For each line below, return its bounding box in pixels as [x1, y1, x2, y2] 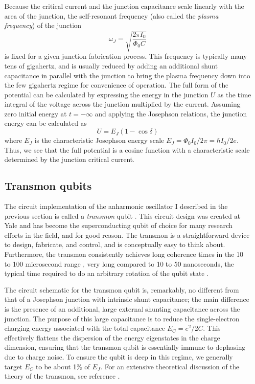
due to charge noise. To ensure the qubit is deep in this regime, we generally [4, 351, 233, 361]
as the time [217, 89, 251, 99]
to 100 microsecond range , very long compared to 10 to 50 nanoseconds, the [4, 258, 234, 269]
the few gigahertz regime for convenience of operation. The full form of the [4, 80, 229, 90]
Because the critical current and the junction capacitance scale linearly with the [4, 1, 244, 11]
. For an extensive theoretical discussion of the [100, 361, 239, 371]
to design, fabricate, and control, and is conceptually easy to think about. [4, 239, 225, 249]
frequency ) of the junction [4, 20, 82, 30]
